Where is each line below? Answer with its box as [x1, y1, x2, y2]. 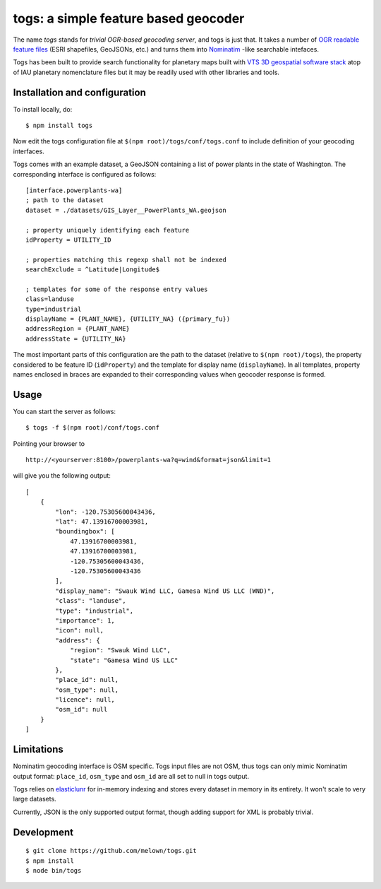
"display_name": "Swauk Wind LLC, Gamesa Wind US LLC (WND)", [55, 587, 275, 595]
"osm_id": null [55, 705, 108, 714]
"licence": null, [55, 696, 116, 704]
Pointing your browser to [13, 439, 85, 448]
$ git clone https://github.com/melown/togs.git [25, 847, 197, 855]
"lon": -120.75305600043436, [55, 507, 157, 516]
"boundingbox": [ [55, 527, 116, 536]
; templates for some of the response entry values [25, 285, 208, 293]
